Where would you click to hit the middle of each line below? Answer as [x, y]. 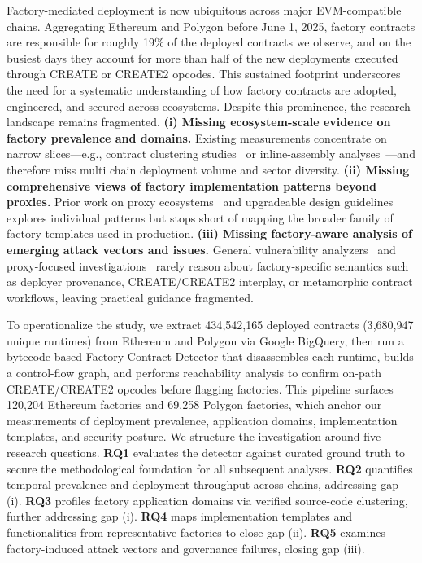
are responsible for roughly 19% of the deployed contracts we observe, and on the [209, 42]
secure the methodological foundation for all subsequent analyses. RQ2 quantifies [210, 468]
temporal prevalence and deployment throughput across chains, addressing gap [203, 484]
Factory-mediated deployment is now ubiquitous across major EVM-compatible [204, 10]
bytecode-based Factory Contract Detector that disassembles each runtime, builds [210, 356]
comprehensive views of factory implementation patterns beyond [192, 185]
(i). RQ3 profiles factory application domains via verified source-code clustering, [207, 500]
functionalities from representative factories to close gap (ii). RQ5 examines [196, 532]
